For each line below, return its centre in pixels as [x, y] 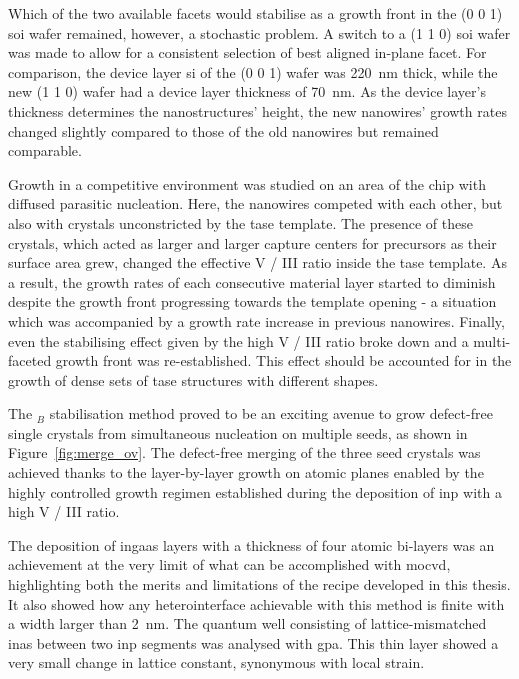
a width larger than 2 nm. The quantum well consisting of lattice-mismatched [247, 623]
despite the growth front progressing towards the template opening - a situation [252, 301]
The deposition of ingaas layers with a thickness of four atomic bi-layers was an [251, 544]
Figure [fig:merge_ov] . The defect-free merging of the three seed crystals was [244, 452]
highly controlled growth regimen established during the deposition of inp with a [255, 491]
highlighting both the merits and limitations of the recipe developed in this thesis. [259, 584]
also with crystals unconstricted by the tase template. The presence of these [240, 222]
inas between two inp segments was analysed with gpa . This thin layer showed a [253, 642]
